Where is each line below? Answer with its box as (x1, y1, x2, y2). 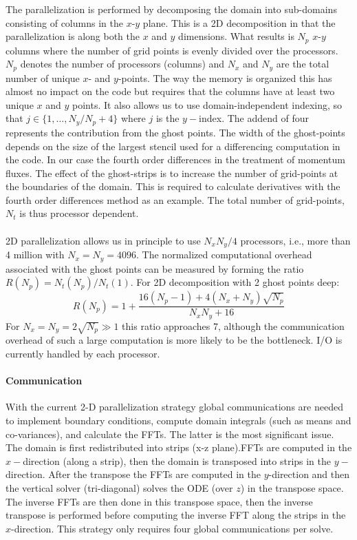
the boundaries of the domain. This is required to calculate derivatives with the (6, 179, 340, 194)
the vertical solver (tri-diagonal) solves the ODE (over (6, 480, 233, 495)
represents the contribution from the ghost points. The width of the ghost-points (6, 125, 345, 139)
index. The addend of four (199, 111, 310, 125)
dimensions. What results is (178, 29, 294, 43)
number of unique (6, 70, 80, 85)
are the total (276, 56, 329, 71)
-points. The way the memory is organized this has (118, 70, 332, 85)
